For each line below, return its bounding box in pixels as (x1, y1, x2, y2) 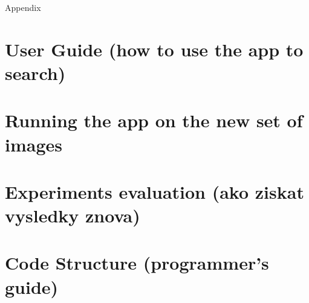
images (5, 132, 62, 156)
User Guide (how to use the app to (5, 36, 304, 61)
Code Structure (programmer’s (5, 250, 269, 275)
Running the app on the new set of (5, 108, 303, 133)
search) (5, 60, 66, 85)
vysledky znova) (5, 203, 140, 228)
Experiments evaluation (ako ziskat (5, 179, 304, 204)
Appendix (5, 1, 41, 13)
